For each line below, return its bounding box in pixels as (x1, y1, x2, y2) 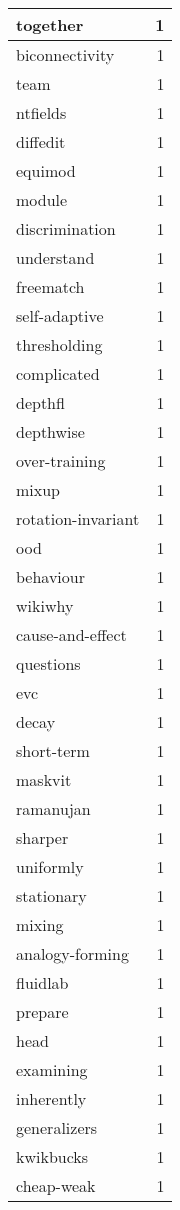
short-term (16, 739, 90, 762)
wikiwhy (16, 594, 74, 617)
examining (16, 1058, 88, 1081)
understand (16, 246, 95, 269)
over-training (16, 449, 106, 472)
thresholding (16, 333, 103, 356)
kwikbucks (16, 1145, 89, 1168)
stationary (16, 884, 87, 907)
